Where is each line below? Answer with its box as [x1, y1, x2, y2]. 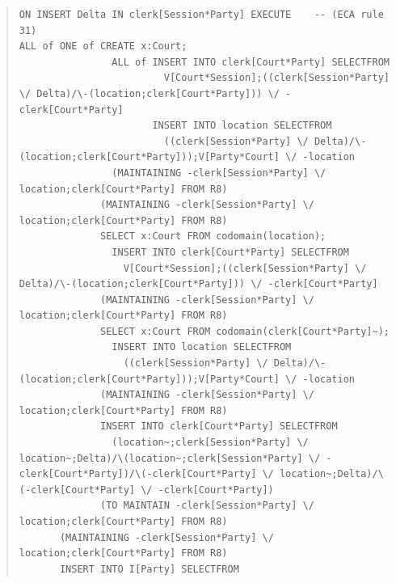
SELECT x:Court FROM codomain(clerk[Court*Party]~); [100, 325, 390, 337]
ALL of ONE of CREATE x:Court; [19, 40, 187, 53]
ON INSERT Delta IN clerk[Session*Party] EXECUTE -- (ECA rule [19, 9, 384, 20]
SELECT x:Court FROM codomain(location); [100, 230, 326, 243]
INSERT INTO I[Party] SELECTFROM [59, 563, 239, 575]
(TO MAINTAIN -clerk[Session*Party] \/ [100, 500, 314, 512]
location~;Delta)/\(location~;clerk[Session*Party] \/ [19, 452, 321, 464]
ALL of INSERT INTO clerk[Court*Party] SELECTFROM [112, 56, 390, 68]
